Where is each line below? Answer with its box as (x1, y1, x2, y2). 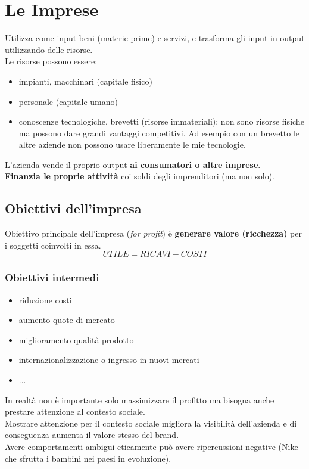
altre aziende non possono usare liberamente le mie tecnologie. (18, 138, 246, 151)
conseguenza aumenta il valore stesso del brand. (5, 428, 179, 441)
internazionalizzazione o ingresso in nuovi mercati (18, 353, 199, 366)
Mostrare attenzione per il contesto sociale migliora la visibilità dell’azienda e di (5, 417, 297, 429)
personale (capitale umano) (18, 95, 118, 107)
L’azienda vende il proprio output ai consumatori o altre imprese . (5, 158, 261, 170)
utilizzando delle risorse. (5, 43, 93, 55)
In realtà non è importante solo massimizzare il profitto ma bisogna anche (5, 393, 274, 406)
